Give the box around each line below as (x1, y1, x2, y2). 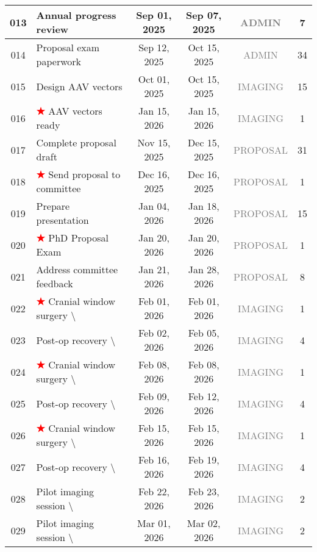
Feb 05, (188, 326, 219, 340)
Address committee (36, 262, 118, 276)
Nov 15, (137, 135, 171, 149)
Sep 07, (185, 8, 222, 22)
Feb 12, (188, 389, 219, 403)
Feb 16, (138, 453, 169, 467)
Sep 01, (136, 8, 172, 22)
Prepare (36, 199, 70, 213)
